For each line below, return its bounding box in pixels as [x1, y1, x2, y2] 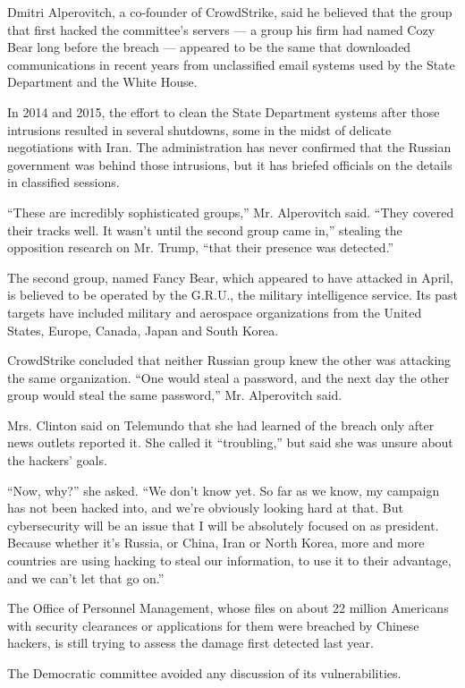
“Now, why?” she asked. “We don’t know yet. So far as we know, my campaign [7, 480, 440, 499]
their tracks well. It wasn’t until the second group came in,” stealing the [7, 220, 402, 239]
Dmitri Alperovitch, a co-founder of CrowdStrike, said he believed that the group [7, 3, 452, 21]
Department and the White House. [7, 72, 198, 91]
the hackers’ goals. [7, 451, 107, 470]
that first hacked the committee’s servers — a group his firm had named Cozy [7, 20, 435, 38]
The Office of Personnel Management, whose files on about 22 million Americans [7, 599, 449, 617]
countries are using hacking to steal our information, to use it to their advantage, [7, 551, 452, 570]
